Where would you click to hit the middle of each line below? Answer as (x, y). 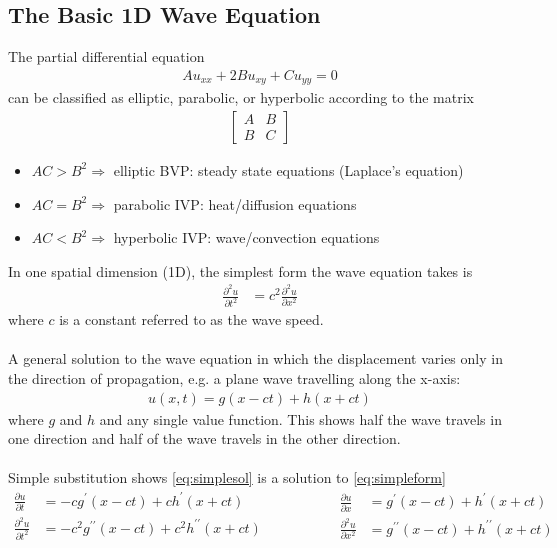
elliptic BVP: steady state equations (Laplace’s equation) (288, 169)
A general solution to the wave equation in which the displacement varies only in (255, 358)
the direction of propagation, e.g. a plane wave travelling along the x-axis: (234, 378)
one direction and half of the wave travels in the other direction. (204, 438)
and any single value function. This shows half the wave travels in (300, 418)
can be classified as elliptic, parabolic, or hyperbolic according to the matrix (241, 97)
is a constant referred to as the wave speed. (191, 319)
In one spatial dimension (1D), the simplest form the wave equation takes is (240, 270)
